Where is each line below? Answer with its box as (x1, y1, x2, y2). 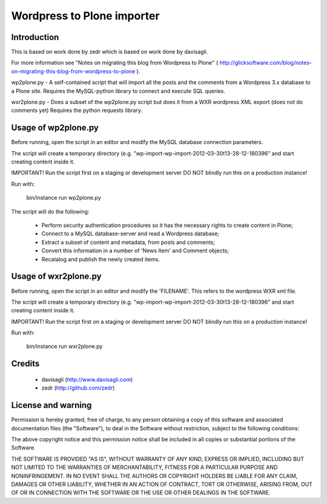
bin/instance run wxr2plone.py (26, 342, 103, 350)
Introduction (11, 32, 59, 42)
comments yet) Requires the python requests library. (11, 106, 142, 114)
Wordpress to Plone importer (11, 9, 160, 22)
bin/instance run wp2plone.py (26, 194, 101, 201)
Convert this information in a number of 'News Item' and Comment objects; (41, 247, 230, 254)
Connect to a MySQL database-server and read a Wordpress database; (41, 230, 220, 237)
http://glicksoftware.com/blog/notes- (219, 59, 312, 67)
